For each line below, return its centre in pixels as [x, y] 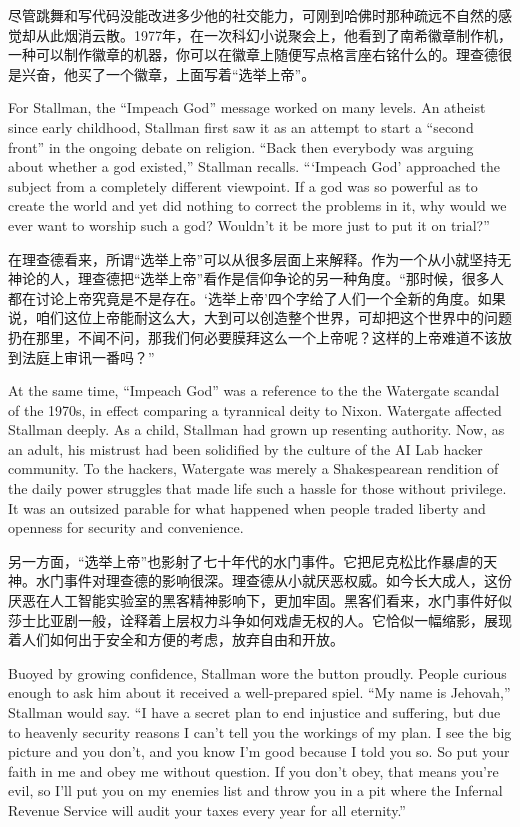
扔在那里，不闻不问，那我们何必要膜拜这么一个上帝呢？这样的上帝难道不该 [253, 336]
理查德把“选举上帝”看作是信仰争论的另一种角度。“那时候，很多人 [290, 278]
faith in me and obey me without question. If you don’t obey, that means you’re [253, 770]
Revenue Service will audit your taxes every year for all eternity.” [207, 809]
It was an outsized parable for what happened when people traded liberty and [247, 507]
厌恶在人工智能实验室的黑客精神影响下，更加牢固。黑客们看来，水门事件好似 [260, 600]
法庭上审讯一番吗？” [88, 356]
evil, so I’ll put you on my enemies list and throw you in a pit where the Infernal [255, 790]
